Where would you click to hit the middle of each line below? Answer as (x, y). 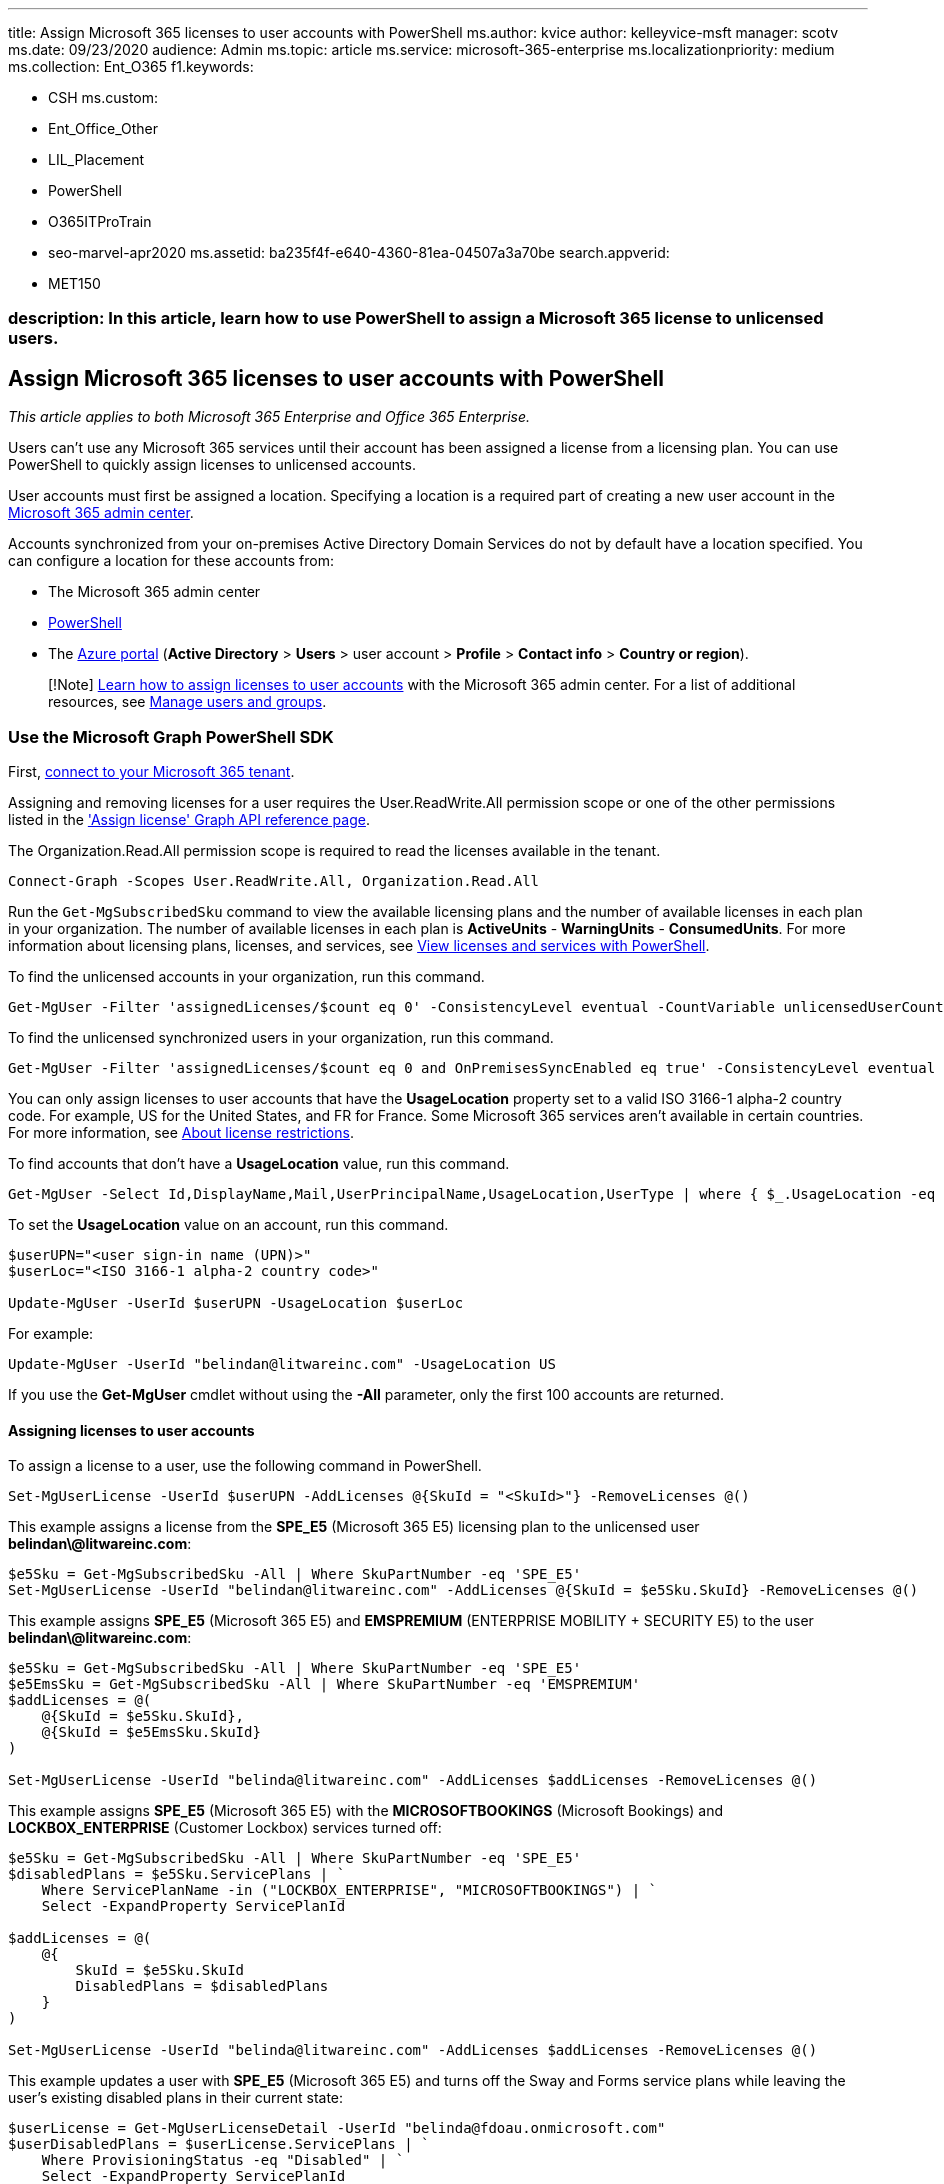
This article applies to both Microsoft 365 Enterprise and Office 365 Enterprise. (269, 417)
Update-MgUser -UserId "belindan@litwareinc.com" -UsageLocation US (282, 1363)
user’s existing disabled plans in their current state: (176, 2098)
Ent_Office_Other (103, 128)
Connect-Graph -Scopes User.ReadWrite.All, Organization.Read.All (274, 880)
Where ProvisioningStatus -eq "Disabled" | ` (223, 2160)
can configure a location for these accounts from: (171, 561)
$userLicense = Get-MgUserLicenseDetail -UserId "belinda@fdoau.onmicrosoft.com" (337, 2128)
